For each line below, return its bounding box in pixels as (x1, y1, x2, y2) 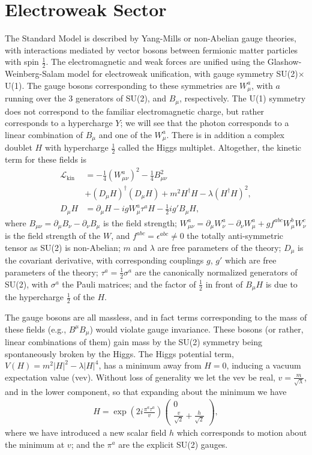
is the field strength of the (5, 229, 101, 242)
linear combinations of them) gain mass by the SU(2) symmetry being (5, 336, 262, 348)
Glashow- (267, 55, 302, 68)
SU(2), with (5, 277, 48, 290)
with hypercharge (44, 141, 109, 154)
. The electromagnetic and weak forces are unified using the (46, 55, 265, 68)
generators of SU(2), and (75, 92, 166, 104)
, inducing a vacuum (226, 359, 301, 372)
